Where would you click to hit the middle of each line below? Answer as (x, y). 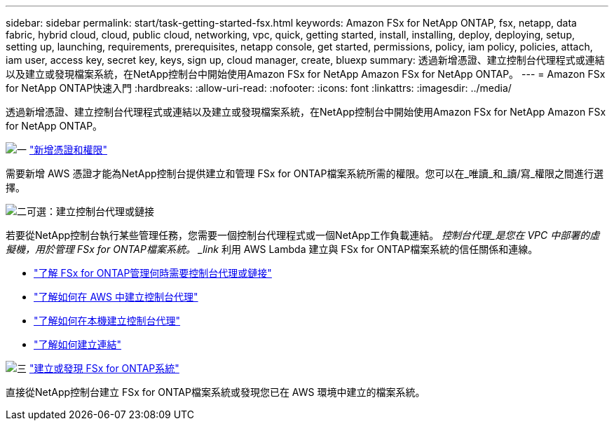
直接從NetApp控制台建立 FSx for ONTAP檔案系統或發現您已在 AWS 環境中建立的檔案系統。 (216, 392)
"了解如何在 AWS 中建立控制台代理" (116, 297)
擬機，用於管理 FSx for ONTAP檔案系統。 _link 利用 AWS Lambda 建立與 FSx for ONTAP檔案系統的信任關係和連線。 (272, 249)
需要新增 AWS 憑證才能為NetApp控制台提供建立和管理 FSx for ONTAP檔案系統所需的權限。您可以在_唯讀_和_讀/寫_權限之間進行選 (305, 173)
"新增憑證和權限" (68, 150)
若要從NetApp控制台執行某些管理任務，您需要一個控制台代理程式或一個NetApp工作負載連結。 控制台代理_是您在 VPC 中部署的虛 (303, 235)
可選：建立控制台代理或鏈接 (90, 211)
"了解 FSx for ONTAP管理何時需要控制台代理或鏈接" (153, 273)
